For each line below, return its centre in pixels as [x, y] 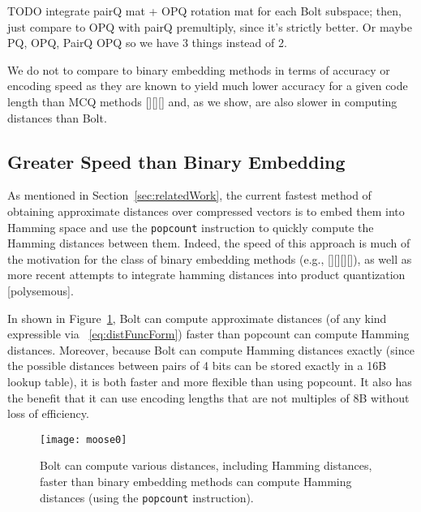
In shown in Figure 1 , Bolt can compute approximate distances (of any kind [197, 318]
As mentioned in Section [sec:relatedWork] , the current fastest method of [189, 195]
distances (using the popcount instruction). [147, 497]
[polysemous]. [41, 290]
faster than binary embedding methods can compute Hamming [196, 481]
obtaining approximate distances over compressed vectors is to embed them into [206, 211]
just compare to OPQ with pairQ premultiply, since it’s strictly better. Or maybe [210, 26]
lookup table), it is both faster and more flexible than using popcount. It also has [210, 381]
